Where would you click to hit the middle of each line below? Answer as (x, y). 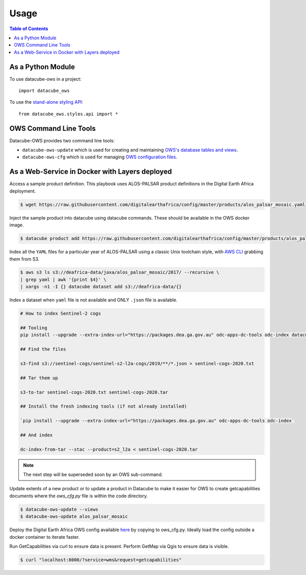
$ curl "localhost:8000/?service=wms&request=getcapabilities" (101, 560)
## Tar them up (39, 378)
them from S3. (24, 259)
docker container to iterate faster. (45, 537)
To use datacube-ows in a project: (45, 79)
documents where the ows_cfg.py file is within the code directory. (79, 496)
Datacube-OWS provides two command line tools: (62, 140)
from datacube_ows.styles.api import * (68, 114)
